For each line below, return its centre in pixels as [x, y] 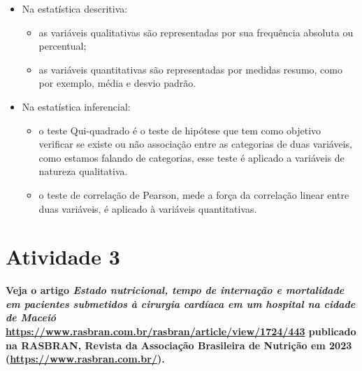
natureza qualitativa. [83, 171]
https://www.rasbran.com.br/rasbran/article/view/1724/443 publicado [181, 331]
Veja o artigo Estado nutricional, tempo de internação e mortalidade [175, 290]
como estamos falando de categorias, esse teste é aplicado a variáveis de [191, 157]
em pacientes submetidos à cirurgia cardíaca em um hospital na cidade [181, 303]
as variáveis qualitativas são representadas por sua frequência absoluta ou [196, 32]
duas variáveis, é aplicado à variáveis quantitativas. [148, 208]
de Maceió [31, 317]
